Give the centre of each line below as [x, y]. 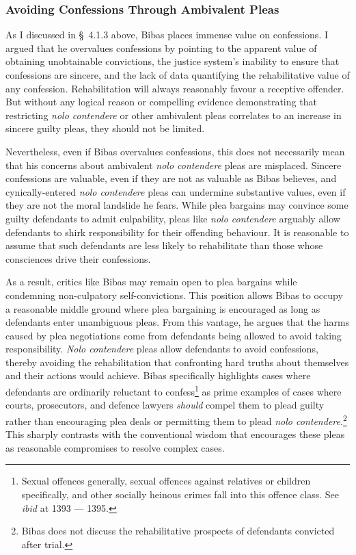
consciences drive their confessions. [78, 258]
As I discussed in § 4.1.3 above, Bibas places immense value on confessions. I [167, 35]
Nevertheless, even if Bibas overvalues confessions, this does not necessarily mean [175, 151]
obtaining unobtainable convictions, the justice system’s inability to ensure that [173, 61]
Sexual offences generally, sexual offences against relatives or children [166, 481]
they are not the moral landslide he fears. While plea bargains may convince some [177, 205]
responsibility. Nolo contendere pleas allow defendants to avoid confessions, [162, 349]
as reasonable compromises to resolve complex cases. [115, 447]
